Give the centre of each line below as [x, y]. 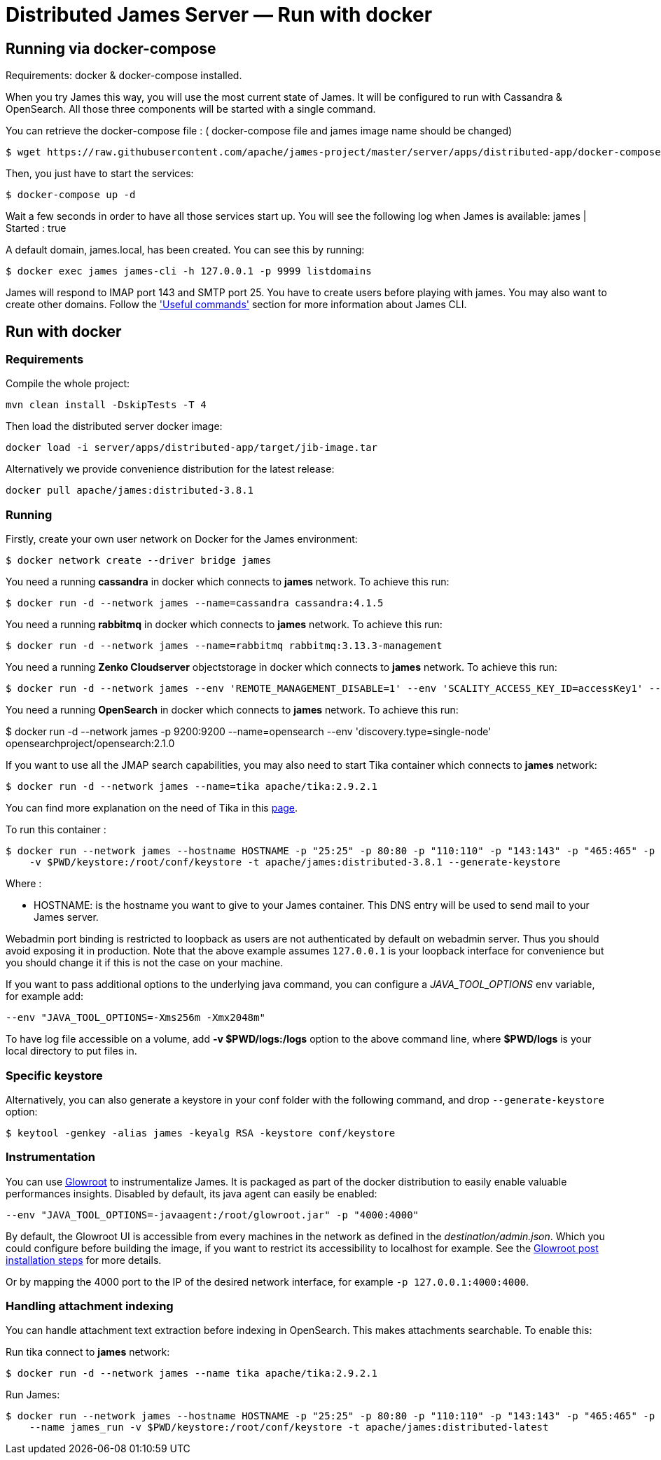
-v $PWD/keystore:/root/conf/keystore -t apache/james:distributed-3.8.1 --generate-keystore [295, 862]
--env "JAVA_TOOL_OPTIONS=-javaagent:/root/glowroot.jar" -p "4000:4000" [213, 1215]
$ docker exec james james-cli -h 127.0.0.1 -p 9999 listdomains [189, 271]
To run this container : [56, 830]
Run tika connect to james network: [88, 1352]
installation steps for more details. [84, 1260]
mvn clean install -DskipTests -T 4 [106, 405]
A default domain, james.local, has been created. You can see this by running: [185, 250]
